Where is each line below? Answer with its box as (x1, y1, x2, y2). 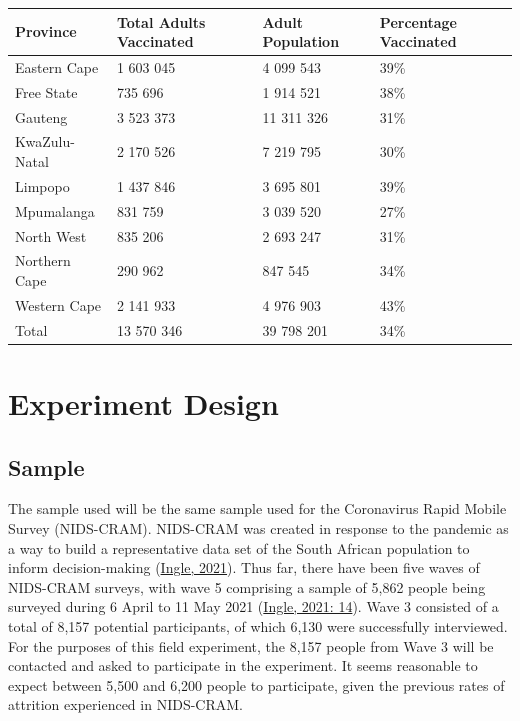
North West (15, 225, 87, 246)
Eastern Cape (15, 56, 99, 77)
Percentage (379, 11, 457, 32)
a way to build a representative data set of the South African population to (8, 537, 470, 558)
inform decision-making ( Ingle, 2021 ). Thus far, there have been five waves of (8, 557, 480, 578)
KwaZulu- (15, 131, 75, 152)
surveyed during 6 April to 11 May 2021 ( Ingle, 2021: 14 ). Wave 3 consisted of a (8, 596, 499, 617)
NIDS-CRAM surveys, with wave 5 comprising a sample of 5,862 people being (8, 576, 486, 597)
